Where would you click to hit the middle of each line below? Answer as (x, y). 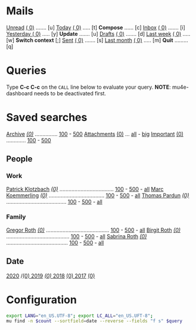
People (19, 159)
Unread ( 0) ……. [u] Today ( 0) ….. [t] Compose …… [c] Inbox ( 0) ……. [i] (96, 27)
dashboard (19, 93)
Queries (26, 71)
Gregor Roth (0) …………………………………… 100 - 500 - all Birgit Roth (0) (93, 230)
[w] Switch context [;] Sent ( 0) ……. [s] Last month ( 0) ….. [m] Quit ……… (97, 40)
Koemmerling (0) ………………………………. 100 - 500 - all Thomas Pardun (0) (98, 195)
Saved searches (47, 118)
